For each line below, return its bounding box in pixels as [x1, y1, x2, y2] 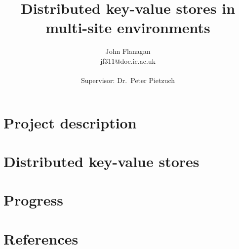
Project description [3, 112, 137, 132]
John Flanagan [105, 46, 151, 56]
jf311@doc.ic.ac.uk [100, 55, 156, 66]
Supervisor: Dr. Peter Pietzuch [80, 75, 175, 85]
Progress [3, 190, 63, 210]
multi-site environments [45, 17, 210, 38]
